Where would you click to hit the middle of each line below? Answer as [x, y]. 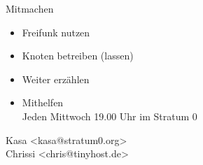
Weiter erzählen [56, 79]
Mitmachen [30, 8]
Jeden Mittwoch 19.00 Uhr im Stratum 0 [110, 116]
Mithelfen [43, 102]
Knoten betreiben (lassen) [78, 56]
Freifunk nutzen [56, 32]
